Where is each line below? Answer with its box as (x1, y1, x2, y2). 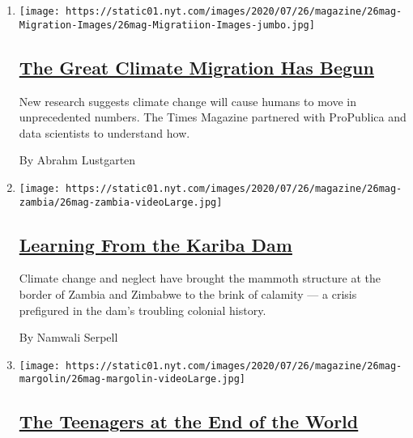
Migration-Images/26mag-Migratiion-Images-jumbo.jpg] (19, 19, 315, 31)
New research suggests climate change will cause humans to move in (19, 92, 356, 109)
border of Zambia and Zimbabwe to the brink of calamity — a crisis (19, 286, 357, 302)
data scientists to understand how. (19, 124, 190, 141)
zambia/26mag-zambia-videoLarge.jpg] (19, 196, 223, 208)
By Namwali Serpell (19, 329, 118, 346)
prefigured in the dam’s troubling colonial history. (19, 301, 266, 318)
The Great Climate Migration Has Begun (19, 54, 374, 79)
